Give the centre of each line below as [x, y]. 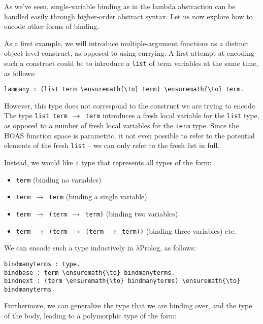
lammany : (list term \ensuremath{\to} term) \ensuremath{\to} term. [124, 89]
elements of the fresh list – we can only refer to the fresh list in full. [112, 145]
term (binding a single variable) [98, 196]
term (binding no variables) [59, 179]
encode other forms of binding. [52, 26]
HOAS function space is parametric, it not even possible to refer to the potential [129, 135]
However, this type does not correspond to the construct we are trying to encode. [130, 105]
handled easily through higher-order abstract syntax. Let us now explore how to [128, 16]
